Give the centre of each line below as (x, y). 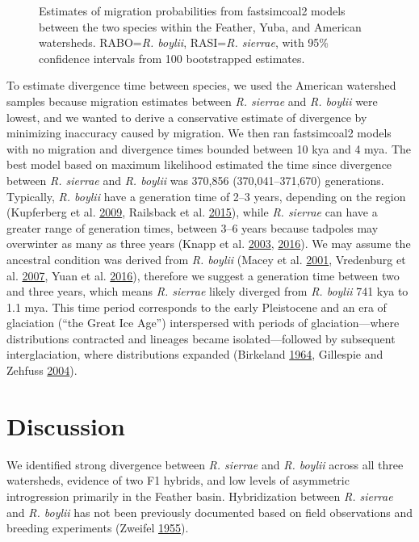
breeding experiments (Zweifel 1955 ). (98, 528)
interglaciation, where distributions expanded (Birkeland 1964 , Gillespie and (195, 354)
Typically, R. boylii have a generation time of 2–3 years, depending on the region (206, 196)
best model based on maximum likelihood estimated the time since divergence (199, 164)
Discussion (66, 425)
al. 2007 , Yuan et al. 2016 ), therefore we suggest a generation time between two (203, 275)
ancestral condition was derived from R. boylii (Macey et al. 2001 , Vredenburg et (206, 259)
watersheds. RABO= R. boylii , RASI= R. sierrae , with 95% (184, 42)
